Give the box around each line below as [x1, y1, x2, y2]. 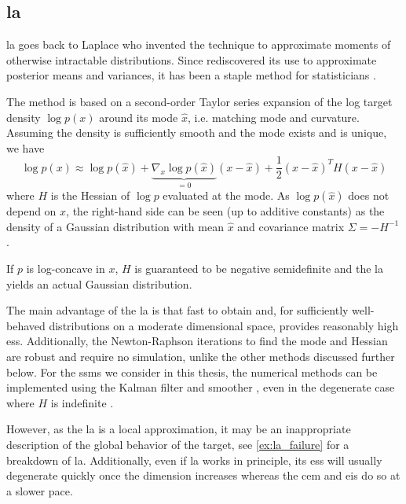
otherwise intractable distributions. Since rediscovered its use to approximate [6, 51, 377, 68]
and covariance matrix [237, 218, 345, 234]
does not [348, 187, 390, 204]
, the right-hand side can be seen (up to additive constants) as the [66, 203, 385, 219]
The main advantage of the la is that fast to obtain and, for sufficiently [6, 302, 349, 318]
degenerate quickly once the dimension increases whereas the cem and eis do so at [6, 467, 401, 484]
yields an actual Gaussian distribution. [6, 275, 192, 292]
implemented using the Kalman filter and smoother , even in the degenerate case [6, 379, 395, 395]
